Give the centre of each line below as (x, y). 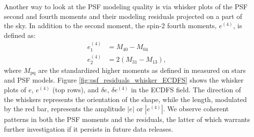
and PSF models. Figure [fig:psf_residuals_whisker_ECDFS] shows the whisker (124, 80)
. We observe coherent (196, 109)
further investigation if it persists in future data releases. (89, 128)
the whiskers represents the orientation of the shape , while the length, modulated (126, 99)
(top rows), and (75, 89)
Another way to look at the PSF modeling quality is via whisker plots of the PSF (126, 6)
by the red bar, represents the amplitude (65, 109)
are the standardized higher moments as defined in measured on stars (142, 70)
